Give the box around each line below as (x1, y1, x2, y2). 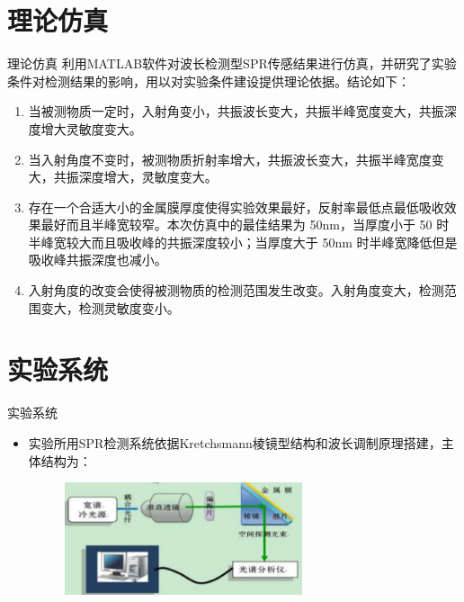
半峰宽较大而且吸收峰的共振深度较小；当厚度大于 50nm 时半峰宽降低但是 (28, 232, 458, 251)
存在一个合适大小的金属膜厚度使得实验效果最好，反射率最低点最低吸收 (28, 197, 444, 216)
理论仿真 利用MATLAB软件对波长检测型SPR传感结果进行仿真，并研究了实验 (7, 54, 457, 73)
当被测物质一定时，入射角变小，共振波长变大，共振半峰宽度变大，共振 (28, 102, 444, 121)
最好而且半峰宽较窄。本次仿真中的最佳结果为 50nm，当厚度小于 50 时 (40, 215, 450, 234)
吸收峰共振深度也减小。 (28, 250, 167, 269)
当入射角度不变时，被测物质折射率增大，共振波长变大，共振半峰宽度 (28, 149, 432, 168)
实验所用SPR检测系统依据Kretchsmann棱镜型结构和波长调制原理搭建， (28, 433, 442, 452)
